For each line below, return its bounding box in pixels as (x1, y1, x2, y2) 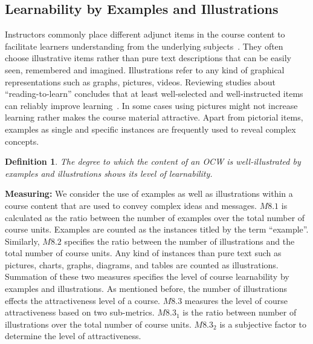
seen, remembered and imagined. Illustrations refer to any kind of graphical (5, 63, 285, 76)
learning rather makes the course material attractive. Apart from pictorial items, (5, 111, 303, 124)
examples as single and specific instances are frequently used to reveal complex (5, 122, 296, 135)
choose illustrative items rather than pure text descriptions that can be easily (5, 51, 291, 64)
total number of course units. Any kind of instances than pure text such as (5, 246, 282, 259)
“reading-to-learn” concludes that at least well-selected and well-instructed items (5, 87, 303, 100)
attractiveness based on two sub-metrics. (5, 306, 155, 319)
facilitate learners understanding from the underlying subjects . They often (5, 39, 283, 52)
